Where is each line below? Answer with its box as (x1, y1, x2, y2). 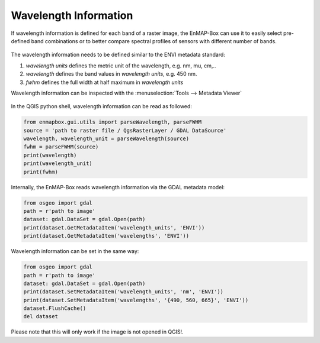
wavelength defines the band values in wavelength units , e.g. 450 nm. (25, 70, 197, 77)
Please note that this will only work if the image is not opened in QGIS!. (11, 328, 184, 335)
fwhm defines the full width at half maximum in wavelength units (25, 79, 184, 86)
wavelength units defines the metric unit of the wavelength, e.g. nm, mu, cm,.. (25, 62, 216, 69)
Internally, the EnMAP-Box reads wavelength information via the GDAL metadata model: (11, 183, 225, 190)
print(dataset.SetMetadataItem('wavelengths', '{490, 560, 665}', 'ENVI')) (23, 296, 249, 303)
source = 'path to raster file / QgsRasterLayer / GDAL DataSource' (23, 127, 227, 134)
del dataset (23, 313, 59, 320)
